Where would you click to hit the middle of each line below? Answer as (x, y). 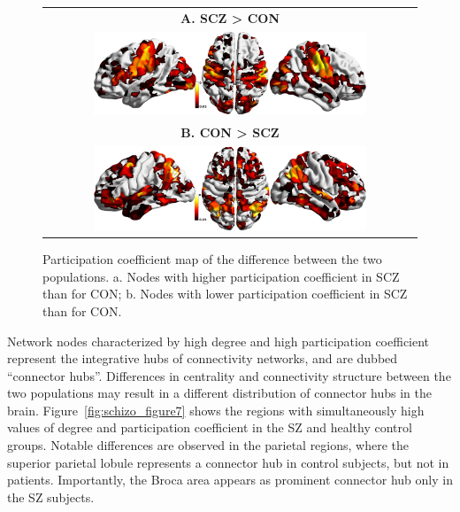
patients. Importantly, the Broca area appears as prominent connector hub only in (230, 480)
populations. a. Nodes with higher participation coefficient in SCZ (221, 276)
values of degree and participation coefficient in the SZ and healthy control (210, 427)
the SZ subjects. (51, 496)
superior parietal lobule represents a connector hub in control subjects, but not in (228, 462)
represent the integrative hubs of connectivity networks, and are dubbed (203, 358)
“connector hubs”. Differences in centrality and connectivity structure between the (229, 375)
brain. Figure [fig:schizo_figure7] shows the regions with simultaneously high (216, 410)
